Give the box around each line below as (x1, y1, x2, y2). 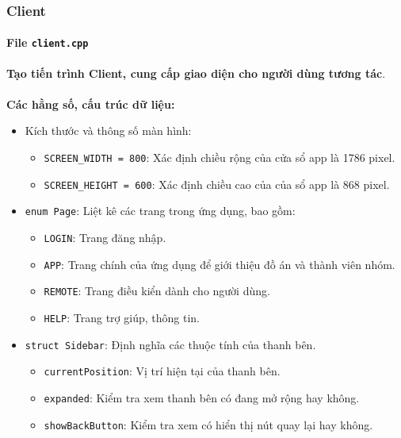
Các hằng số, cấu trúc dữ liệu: (6, 95, 175, 112)
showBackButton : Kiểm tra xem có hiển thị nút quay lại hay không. (44, 416, 373, 432)
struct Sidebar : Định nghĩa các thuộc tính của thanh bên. (25, 336, 316, 352)
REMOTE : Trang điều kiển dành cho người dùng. (44, 282, 270, 299)
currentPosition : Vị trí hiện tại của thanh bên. (44, 363, 281, 379)
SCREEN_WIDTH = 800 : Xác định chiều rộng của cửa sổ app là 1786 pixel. (44, 149, 395, 166)
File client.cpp (6, 34, 89, 51)
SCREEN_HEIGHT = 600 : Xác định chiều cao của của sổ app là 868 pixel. (44, 175, 390, 192)
